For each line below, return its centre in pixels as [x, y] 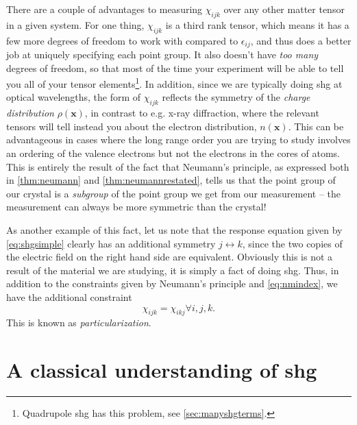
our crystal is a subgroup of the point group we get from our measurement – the [174, 193]
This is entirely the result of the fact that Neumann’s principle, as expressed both [178, 166]
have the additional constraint [69, 297]
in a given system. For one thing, [75, 24]
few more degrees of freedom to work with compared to [122, 40]
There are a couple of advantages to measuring [104, 9]
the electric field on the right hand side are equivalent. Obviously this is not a [170, 257]
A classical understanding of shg [162, 370]
